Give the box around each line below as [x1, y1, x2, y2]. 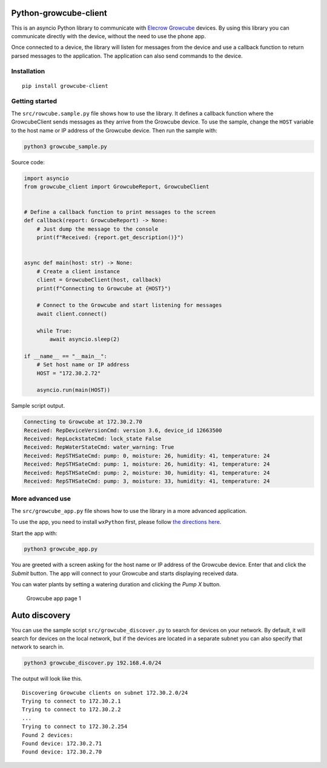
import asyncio [24, 174, 69, 182]
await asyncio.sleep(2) [49, 336, 121, 342]
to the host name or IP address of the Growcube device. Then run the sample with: [11, 127, 217, 134]
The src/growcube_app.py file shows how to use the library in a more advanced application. [11, 507, 248, 514]
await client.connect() [36, 310, 107, 317]
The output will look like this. [11, 675, 83, 683]
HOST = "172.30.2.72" [36, 369, 101, 377]
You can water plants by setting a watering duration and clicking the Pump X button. [11, 581, 221, 588]
